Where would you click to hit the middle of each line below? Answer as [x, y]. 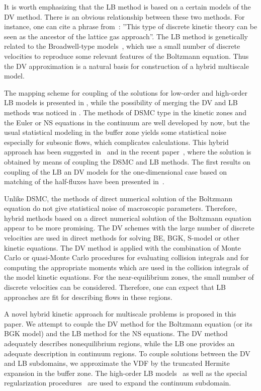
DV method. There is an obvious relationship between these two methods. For [124, 16]
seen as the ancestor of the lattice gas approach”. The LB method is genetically [126, 36]
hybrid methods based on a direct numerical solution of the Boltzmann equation [128, 218]
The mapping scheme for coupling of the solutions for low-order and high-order [126, 92]
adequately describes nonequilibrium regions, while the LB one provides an [119, 343]
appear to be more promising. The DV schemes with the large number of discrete [129, 228]
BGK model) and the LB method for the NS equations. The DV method [116, 333]
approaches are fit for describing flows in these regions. [88, 297]
